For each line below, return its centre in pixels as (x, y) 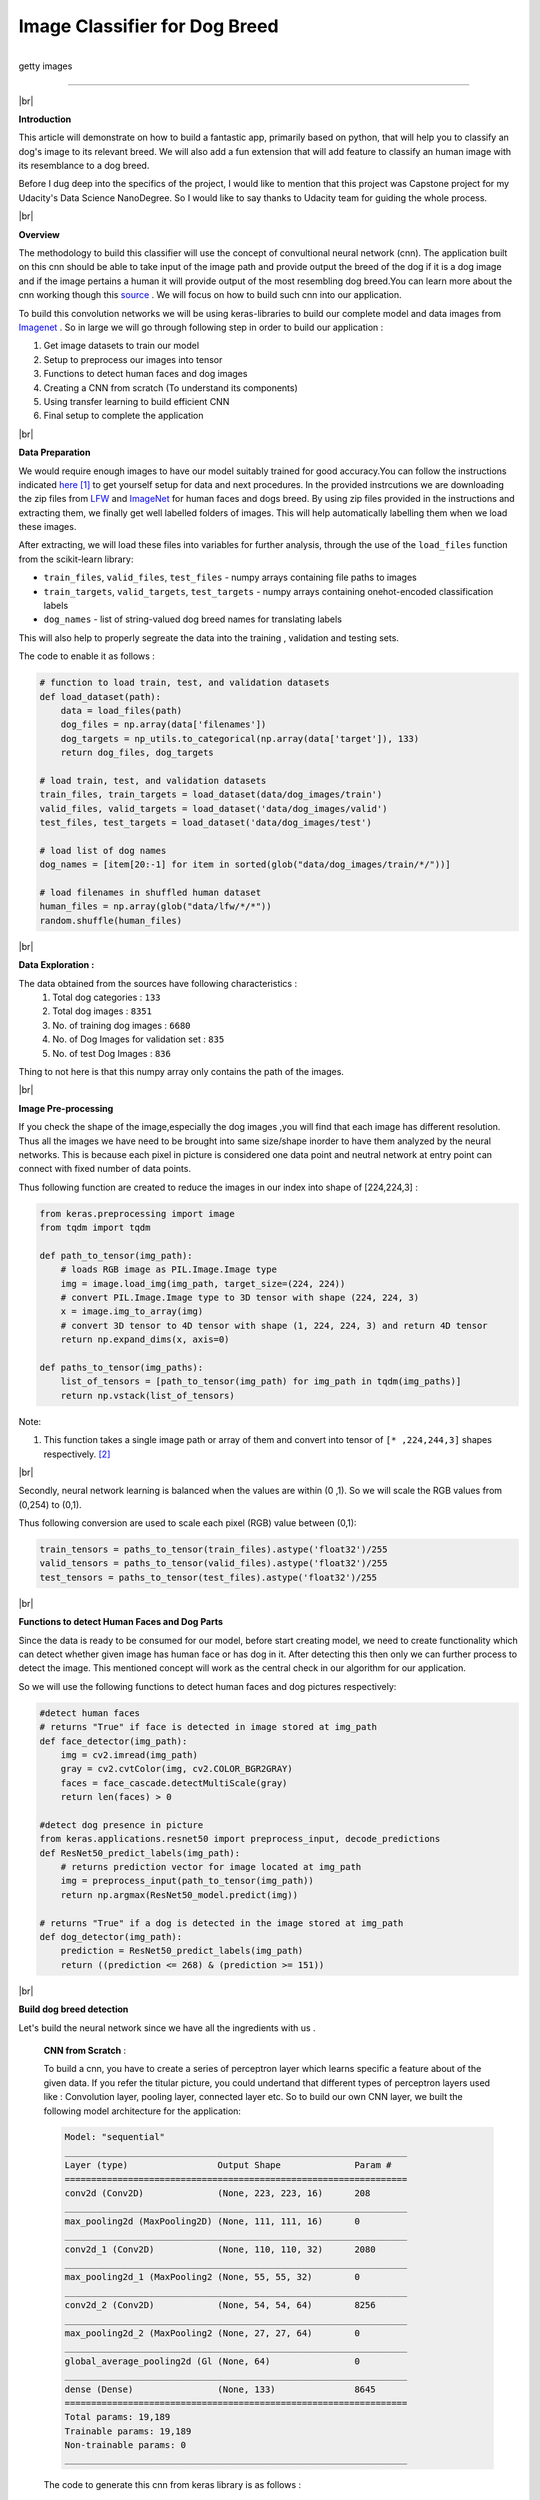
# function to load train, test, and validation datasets (184, 683)
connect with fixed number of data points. (105, 1169)
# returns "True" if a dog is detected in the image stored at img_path (221, 1923)
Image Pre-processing (66, 1108)
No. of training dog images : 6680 (121, 1025)
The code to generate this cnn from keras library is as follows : (172, 2485)
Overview (39, 234)
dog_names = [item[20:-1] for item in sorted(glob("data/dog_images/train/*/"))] (245, 864)
